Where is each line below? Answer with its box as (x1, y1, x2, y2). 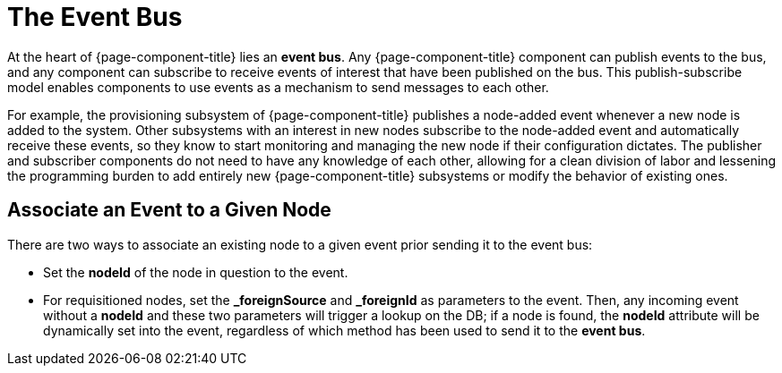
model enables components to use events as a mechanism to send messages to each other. (7, 79, 549, 95)
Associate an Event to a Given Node (7, 199, 331, 222)
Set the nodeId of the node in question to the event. (43, 264, 348, 280)
